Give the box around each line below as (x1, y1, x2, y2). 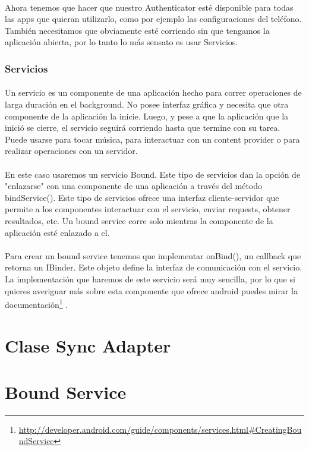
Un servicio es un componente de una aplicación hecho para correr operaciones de (5, 86, 302, 99)
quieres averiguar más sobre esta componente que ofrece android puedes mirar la (5, 284, 298, 297)
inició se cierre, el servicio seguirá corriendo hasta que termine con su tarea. (5, 121, 280, 134)
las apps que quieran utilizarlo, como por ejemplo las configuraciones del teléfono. (5, 12, 302, 25)
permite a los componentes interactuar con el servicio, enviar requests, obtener (5, 203, 291, 215)
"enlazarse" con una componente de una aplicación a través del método (5, 180, 263, 192)
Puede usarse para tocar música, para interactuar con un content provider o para (5, 133, 300, 145)
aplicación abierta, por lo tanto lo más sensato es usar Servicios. (5, 36, 238, 48)
